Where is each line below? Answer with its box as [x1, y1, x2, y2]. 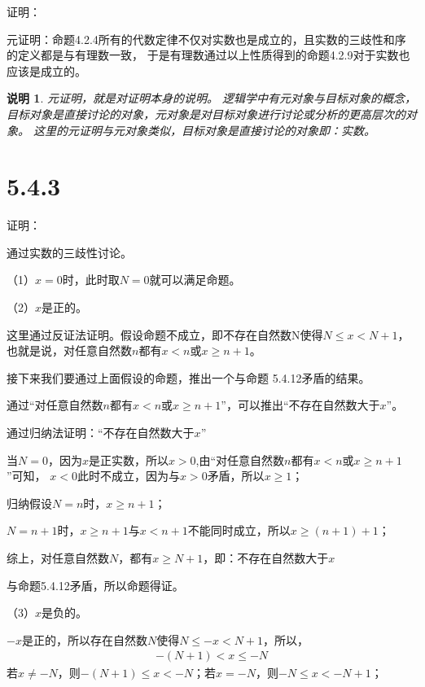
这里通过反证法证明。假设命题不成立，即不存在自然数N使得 [7, 326, 323, 343]
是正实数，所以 [88, 451, 169, 468]
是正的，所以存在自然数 [21, 631, 147, 648]
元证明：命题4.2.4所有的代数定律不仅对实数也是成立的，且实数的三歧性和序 [7, 30, 406, 47]
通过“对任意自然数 [7, 396, 103, 414]
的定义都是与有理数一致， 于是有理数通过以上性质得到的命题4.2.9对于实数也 [7, 46, 410, 63]
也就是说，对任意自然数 [7, 342, 132, 359]
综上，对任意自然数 [7, 549, 109, 566]
